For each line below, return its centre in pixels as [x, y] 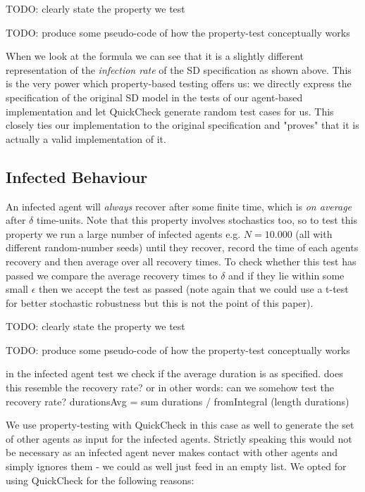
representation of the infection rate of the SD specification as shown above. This [179, 69]
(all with [314, 233]
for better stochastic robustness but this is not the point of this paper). [160, 302]
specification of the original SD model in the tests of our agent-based [154, 97]
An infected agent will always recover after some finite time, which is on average [179, 206]
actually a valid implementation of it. [86, 138]
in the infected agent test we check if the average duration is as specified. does [174, 373]
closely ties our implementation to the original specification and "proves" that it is [182, 125]
